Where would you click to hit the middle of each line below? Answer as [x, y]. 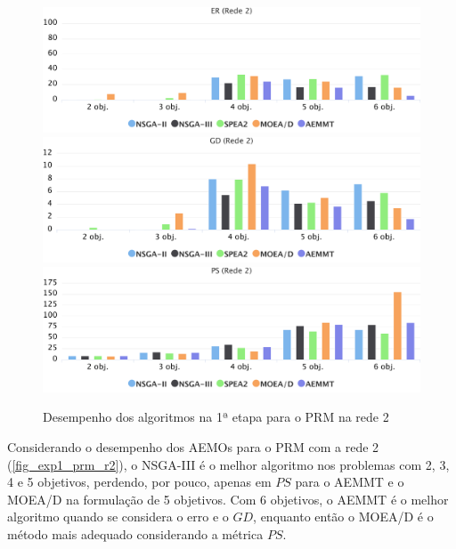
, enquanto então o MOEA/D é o [343, 517]
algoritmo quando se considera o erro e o [118, 517]
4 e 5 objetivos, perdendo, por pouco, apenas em [139, 482]
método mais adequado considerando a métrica [135, 533]
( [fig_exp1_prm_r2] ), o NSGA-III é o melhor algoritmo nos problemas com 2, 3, [228, 464]
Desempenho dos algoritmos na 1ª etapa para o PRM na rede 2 [216, 417]
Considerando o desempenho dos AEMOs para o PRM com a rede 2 [193, 446]
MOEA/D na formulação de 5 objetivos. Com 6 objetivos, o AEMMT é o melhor [228, 499]
